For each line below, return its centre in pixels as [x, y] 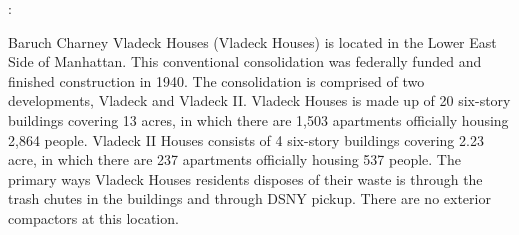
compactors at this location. [93, 217]
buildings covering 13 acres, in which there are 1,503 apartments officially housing [258, 119]
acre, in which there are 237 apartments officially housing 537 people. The [234, 159]
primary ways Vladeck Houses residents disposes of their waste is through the [245, 178]
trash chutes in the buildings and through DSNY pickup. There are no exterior [249, 198]
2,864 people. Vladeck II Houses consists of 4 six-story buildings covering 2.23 [246, 139]
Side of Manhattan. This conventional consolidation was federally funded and [245, 61]
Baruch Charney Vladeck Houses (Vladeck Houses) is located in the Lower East [252, 41]
